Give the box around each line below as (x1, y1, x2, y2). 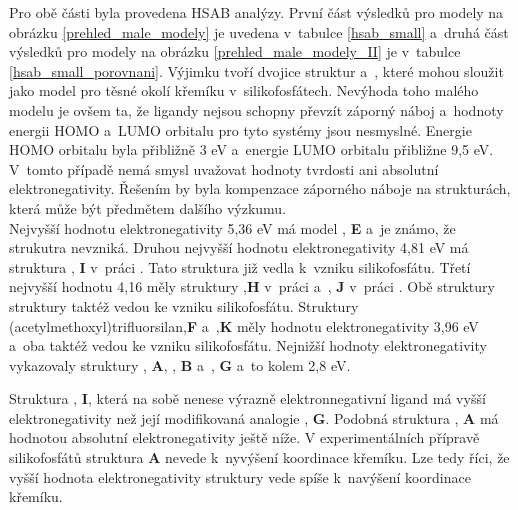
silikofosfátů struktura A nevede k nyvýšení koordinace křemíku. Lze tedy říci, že (9, 447, 510, 468)
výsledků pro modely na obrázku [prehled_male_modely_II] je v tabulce (9, 41, 461, 62)
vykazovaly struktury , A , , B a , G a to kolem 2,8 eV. (9, 354, 351, 375)
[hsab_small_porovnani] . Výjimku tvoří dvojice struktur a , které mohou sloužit (9, 60, 504, 81)
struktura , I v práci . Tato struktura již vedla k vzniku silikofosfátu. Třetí (9, 256, 471, 277)
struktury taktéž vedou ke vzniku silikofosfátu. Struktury (9, 295, 359, 316)
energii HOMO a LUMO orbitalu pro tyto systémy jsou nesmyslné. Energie (9, 119, 472, 140)
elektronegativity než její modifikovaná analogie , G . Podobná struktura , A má (9, 407, 499, 428)
